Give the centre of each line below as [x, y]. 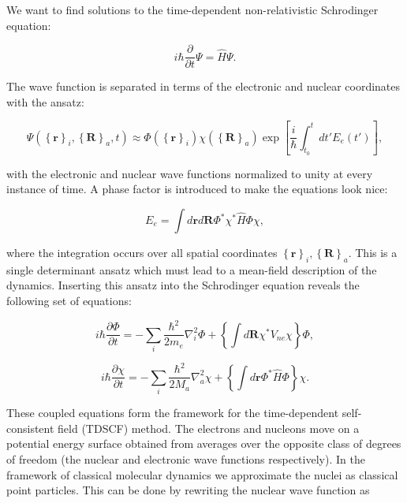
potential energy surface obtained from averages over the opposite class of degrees [204, 443]
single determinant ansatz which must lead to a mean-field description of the [192, 269]
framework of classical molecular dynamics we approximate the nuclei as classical [202, 474]
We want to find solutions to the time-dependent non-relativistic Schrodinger [192, 9]
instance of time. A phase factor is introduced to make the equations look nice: [197, 189]
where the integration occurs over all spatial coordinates [142, 253]
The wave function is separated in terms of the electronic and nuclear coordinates [203, 86]
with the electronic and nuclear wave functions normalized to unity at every [190, 173]
